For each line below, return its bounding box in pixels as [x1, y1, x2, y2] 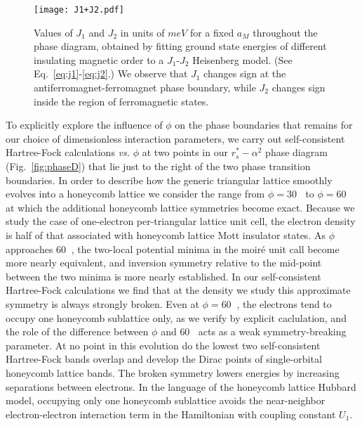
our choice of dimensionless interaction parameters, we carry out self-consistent [6, 131, 345, 146]
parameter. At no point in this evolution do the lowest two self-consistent [6, 337, 321, 352]
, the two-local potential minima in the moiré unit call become [71, 241, 340, 256]
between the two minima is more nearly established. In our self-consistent [6, 269, 321, 283]
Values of [34, 25, 73, 39]
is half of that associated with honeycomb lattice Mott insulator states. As [6, 227, 326, 242]
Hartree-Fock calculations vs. [6, 145, 130, 160]
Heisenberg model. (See [192, 52, 293, 67]
